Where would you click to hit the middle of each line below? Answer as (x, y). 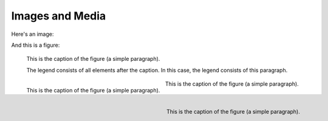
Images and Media (59, 16)
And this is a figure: (36, 45)
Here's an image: (32, 34)
